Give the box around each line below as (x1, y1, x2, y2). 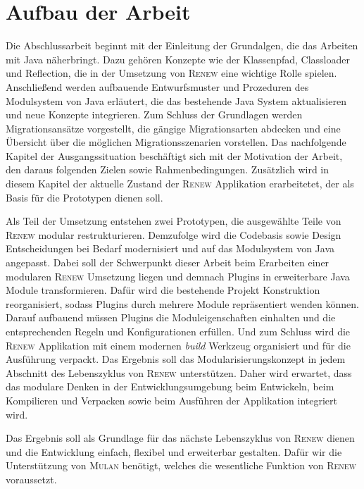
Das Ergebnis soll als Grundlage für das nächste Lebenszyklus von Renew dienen (6, 431, 355, 445)
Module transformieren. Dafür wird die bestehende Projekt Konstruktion (6, 283, 320, 297)
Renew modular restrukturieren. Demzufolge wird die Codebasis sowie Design (6, 227, 341, 242)
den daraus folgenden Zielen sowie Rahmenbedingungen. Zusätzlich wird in (6, 162, 330, 177)
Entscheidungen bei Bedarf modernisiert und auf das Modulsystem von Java (6, 241, 335, 256)
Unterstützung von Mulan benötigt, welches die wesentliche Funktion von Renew (6, 458, 356, 473)
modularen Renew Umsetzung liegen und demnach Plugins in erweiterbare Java (6, 268, 350, 283)
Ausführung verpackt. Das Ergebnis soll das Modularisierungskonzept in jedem (6, 352, 346, 366)
